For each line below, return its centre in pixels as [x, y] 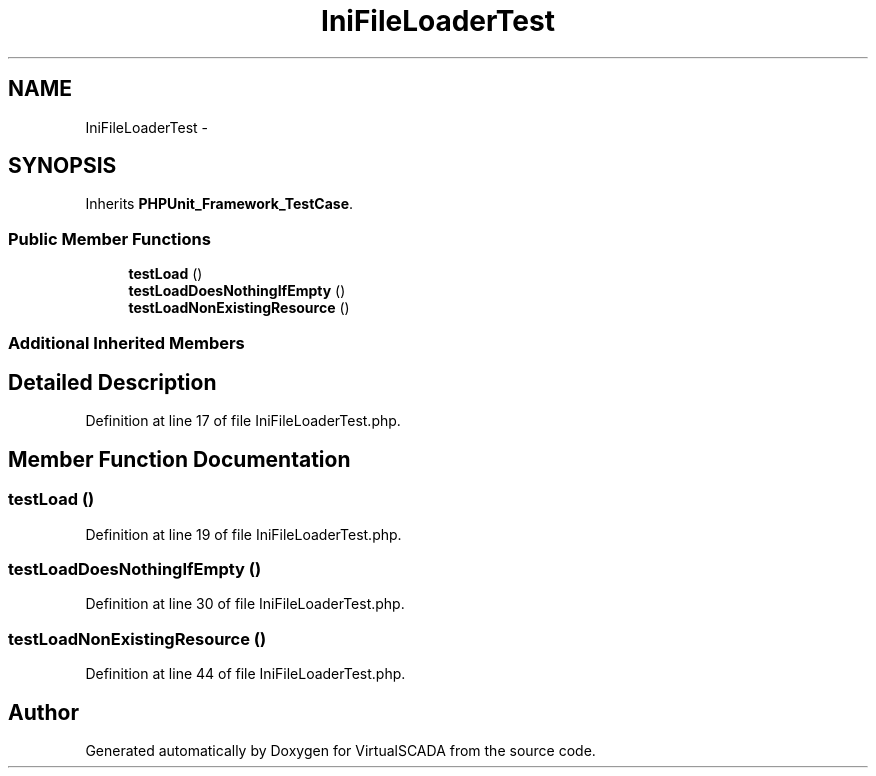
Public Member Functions [109, 238]
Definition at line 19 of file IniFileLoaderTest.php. [243, 534]
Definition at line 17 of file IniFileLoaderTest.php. [243, 421]
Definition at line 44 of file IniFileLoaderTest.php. [245, 674]
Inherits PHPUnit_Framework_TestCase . [219, 204]
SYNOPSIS [62, 166]
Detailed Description [112, 382]
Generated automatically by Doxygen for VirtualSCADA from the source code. [340, 750]
